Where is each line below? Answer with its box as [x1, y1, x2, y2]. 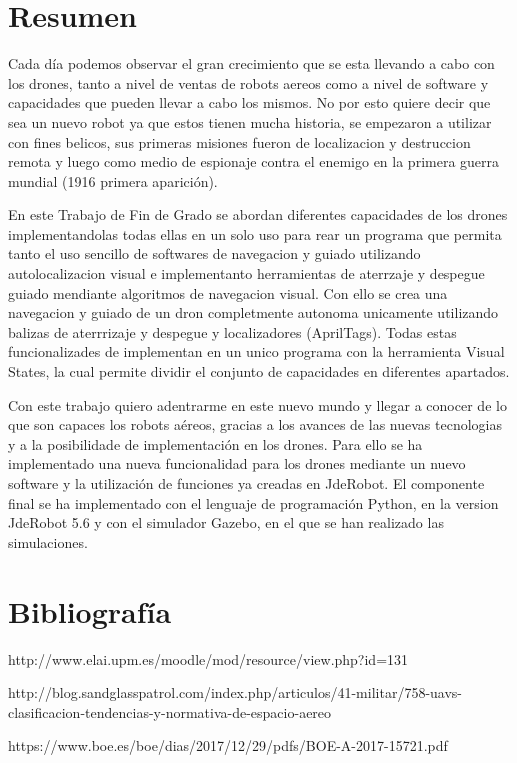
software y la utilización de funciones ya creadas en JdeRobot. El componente [8, 473, 485, 493]
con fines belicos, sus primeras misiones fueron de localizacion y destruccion [8, 131, 471, 152]
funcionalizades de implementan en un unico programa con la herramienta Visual [8, 341, 505, 362]
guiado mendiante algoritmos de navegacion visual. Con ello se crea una [8, 282, 448, 303]
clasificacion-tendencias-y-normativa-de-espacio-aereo [8, 701, 332, 722]
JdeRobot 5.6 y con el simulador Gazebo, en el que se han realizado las [8, 512, 444, 533]
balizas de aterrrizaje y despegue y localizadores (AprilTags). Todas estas [8, 321, 457, 342]
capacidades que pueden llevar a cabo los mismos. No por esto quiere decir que [8, 92, 491, 113]
